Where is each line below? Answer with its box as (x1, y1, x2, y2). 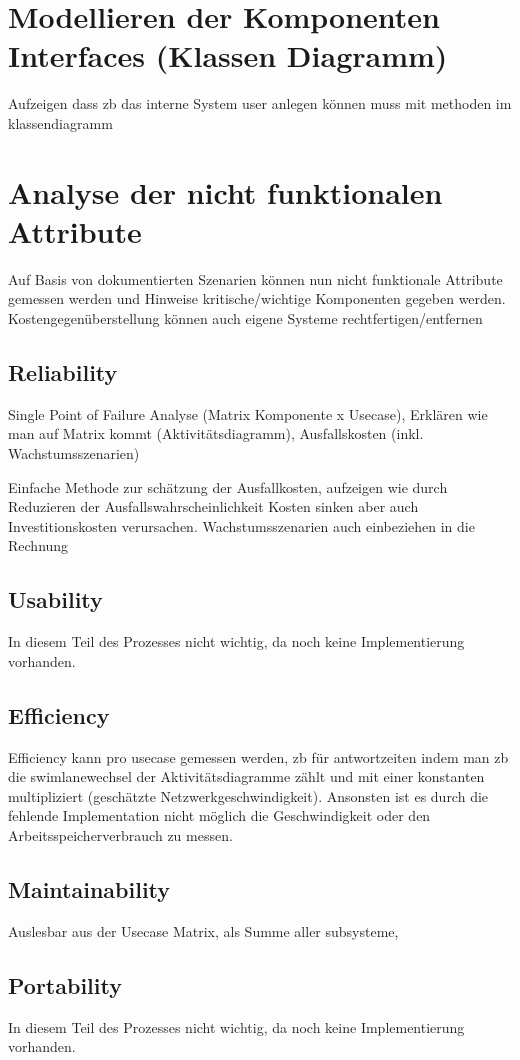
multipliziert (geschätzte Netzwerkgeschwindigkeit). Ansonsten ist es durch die (8, 785, 489, 806)
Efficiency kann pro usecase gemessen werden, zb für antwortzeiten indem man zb (8, 746, 509, 767)
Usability (8, 584, 103, 615)
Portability (8, 969, 122, 1000)
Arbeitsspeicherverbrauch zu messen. (8, 824, 233, 845)
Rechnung (8, 535, 69, 556)
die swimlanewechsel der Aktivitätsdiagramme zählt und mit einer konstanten (8, 766, 485, 787)
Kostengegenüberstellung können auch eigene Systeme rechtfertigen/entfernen (8, 308, 483, 328)
